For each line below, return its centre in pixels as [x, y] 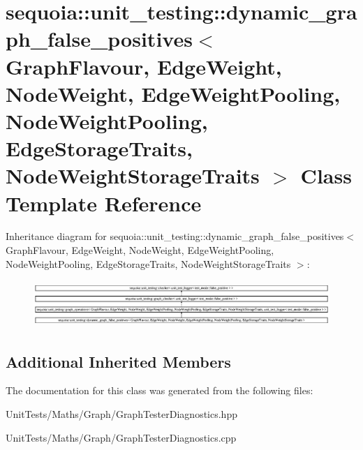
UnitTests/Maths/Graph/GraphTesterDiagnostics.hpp [121, 414]
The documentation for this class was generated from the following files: [160, 390]
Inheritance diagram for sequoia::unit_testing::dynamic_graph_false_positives [175, 236]
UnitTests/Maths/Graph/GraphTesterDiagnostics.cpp [121, 437]
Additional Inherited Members [118, 361]
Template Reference [104, 203]
